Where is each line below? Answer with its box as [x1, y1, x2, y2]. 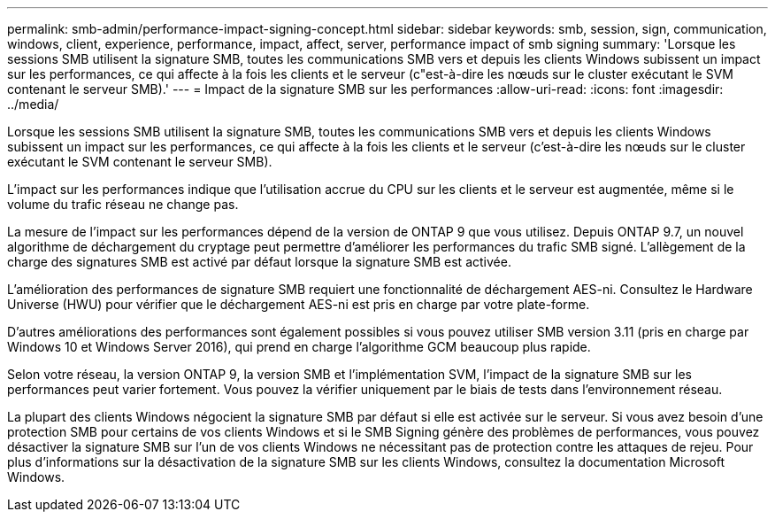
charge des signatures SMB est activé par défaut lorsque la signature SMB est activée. [7, 254, 511, 269]
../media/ [7, 97, 59, 112]
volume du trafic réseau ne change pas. [7, 197, 239, 212]
